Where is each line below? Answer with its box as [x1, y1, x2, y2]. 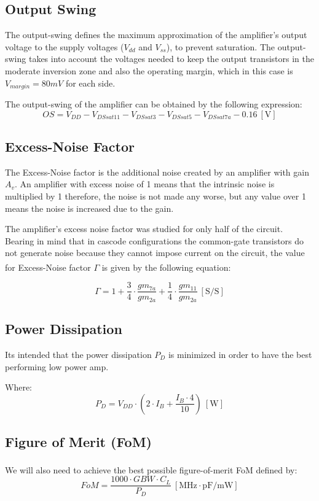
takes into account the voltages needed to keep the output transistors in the [28, 52, 314, 65]
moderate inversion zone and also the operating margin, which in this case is [5, 64, 293, 77]
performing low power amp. [5, 360, 109, 373]
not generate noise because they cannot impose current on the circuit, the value [5, 246, 305, 259]
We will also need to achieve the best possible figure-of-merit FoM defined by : [5, 463, 297, 476]
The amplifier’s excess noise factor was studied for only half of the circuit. [5, 222, 283, 235]
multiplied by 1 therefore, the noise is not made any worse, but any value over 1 [5, 190, 306, 203]
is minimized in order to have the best [168, 348, 312, 360]
